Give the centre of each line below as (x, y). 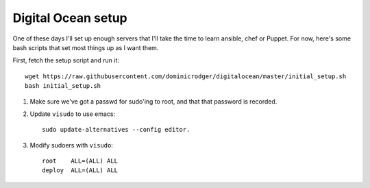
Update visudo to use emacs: (73, 114)
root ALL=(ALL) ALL (80, 161)
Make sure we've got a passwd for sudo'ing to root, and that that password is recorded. (153, 101)
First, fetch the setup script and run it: (66, 60)
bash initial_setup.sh (63, 86)
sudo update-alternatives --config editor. (116, 130)
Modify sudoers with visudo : (71, 145)
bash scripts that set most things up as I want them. (86, 47)
